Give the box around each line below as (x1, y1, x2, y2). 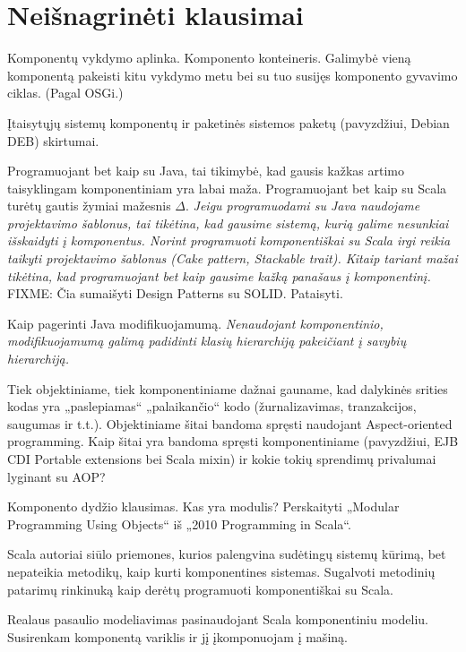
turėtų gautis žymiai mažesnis (7, 196, 171, 215)
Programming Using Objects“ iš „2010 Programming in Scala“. (7, 514, 351, 533)
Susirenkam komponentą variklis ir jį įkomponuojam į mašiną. (7, 627, 348, 646)
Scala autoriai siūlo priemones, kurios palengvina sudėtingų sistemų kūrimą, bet (7, 545, 446, 563)
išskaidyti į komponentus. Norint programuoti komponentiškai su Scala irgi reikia (7, 231, 451, 250)
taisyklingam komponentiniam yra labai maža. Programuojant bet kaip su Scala (7, 178, 447, 197)
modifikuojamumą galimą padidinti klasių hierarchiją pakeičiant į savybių (7, 331, 407, 350)
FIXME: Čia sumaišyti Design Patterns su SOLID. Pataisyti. (7, 284, 343, 303)
